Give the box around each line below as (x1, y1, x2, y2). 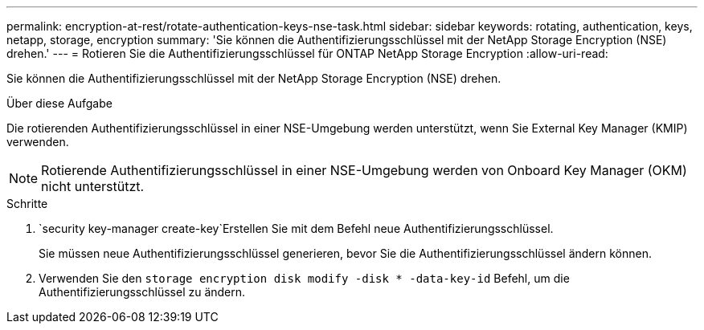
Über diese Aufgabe (6, 96, 113, 110)
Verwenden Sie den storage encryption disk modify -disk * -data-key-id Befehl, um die (39, 271, 570, 285)
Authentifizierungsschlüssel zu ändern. (39, 285, 246, 299)
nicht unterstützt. (41, 178, 145, 194)
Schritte (6, 197, 48, 210)
